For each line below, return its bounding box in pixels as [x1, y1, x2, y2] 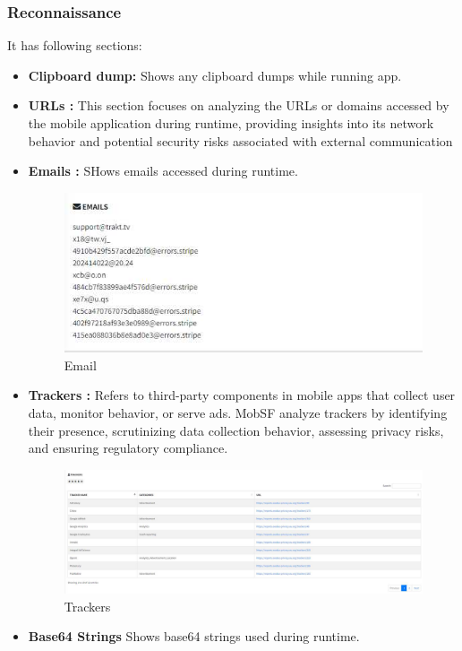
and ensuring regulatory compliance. [28, 438, 228, 457]
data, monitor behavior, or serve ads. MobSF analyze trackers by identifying [28, 404, 448, 421]
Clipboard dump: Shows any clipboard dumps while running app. [28, 65, 402, 84]
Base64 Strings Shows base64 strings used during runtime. [28, 627, 360, 646]
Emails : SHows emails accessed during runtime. [28, 161, 298, 180]
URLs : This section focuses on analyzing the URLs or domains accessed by [28, 96, 449, 115]
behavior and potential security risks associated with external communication [28, 131, 453, 150]
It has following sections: [7, 36, 142, 55]
